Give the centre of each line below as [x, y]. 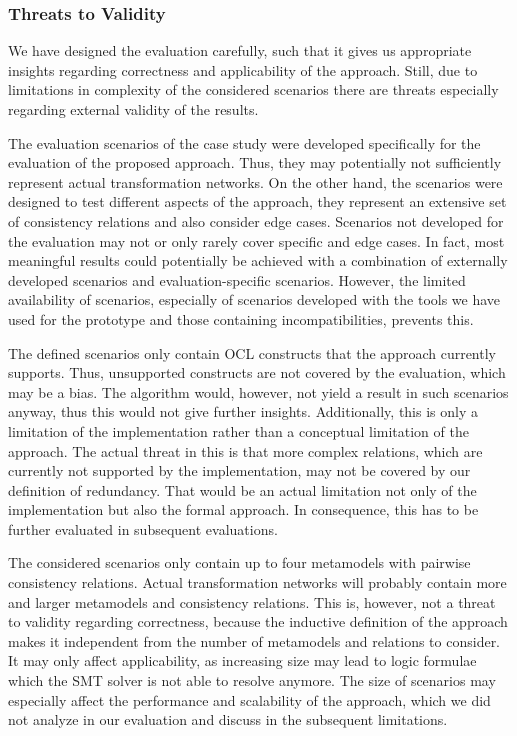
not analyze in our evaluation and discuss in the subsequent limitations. [228, 719]
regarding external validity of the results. [133, 109]
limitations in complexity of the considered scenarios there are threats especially [253, 89]
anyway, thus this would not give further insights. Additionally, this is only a [243, 411]
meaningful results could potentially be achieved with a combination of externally [258, 260]
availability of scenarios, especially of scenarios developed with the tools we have [254, 299]
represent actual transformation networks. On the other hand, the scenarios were [255, 181]
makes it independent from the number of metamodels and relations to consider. [254, 640]
